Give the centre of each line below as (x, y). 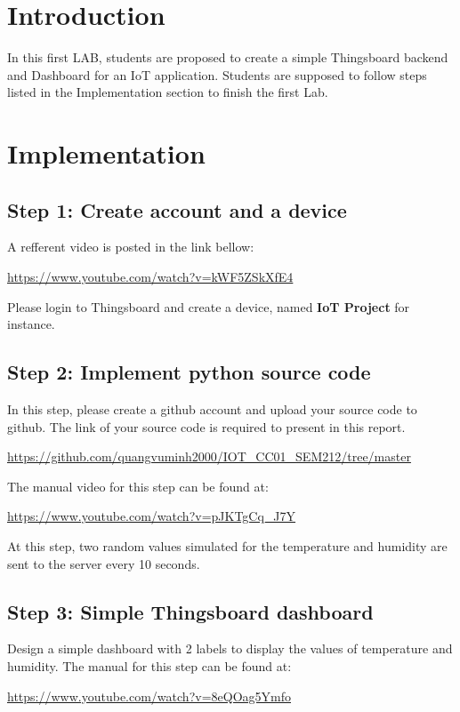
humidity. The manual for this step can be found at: (149, 666)
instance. (31, 324)
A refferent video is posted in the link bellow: (131, 247)
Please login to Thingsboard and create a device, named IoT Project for (209, 306)
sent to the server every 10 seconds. (104, 563)
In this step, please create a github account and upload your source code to (212, 409)
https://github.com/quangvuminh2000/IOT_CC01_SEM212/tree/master (209, 456)
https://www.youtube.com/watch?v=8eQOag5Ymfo (149, 696)
